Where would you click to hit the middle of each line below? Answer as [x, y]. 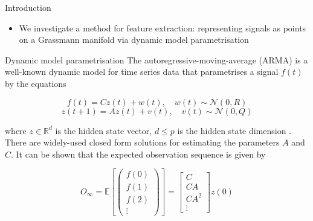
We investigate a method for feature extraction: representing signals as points [163, 27]
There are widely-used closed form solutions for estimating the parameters [142, 142]
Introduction [28, 7]
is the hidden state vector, [104, 130]
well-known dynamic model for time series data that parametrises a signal [142, 72]
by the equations [36, 83]
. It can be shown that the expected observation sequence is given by [138, 154]
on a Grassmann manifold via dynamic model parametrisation [134, 40]
